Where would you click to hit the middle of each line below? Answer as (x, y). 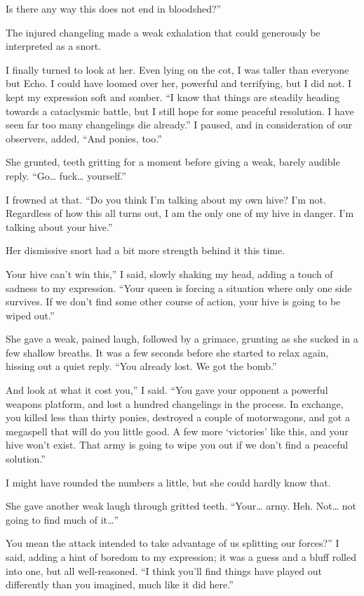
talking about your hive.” (59, 226)
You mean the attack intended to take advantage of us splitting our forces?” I (173, 543)
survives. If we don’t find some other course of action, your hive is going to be (173, 302)
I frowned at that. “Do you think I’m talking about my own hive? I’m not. (166, 199)
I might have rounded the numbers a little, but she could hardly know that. (168, 482)
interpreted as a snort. (53, 46)
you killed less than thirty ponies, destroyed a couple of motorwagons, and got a (178, 417)
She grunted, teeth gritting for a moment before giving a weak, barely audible (173, 162)
